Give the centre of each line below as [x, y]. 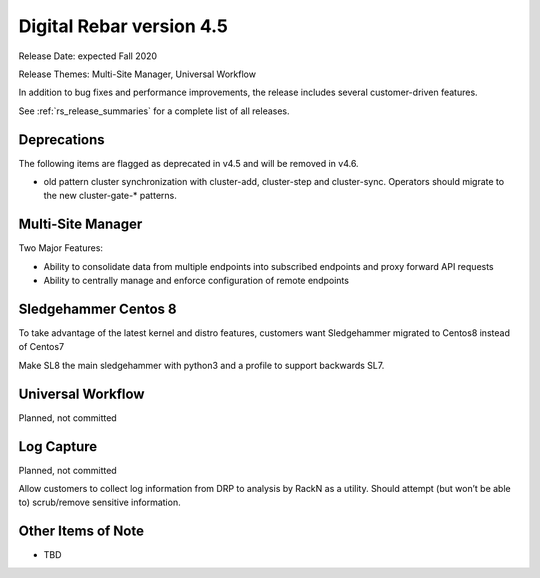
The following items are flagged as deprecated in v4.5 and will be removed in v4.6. [188, 163]
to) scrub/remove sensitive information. [99, 502]
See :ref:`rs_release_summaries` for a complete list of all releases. [154, 111]
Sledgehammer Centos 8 [97, 308]
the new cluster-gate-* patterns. [110, 196]
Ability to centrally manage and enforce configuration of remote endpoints [196, 281]
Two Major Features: [61, 248]
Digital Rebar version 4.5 [123, 26]
